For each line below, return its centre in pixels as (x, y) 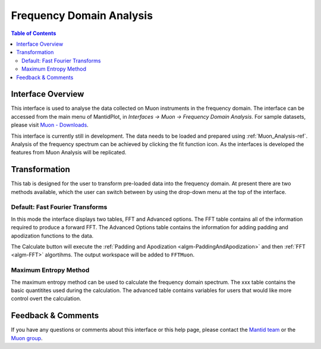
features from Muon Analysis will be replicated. (69, 153)
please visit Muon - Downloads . (50, 125)
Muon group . (27, 338)
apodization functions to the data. (52, 236)
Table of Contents (34, 33)
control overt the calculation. (46, 299)
